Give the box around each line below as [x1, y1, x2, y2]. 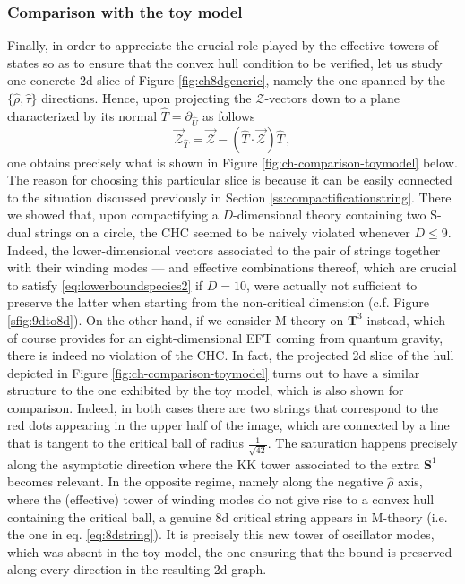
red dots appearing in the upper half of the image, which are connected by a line [7, 416, 450, 434]
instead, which [366, 310, 446, 329]
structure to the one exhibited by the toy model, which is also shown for [7, 381, 404, 399]
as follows [202, 106, 255, 125]
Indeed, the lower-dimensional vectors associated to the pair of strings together [7, 240, 441, 259]
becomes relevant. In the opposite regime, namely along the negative [7, 472, 383, 491]
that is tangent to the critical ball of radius [7, 434, 244, 452]
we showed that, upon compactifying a [7, 205, 219, 224]
